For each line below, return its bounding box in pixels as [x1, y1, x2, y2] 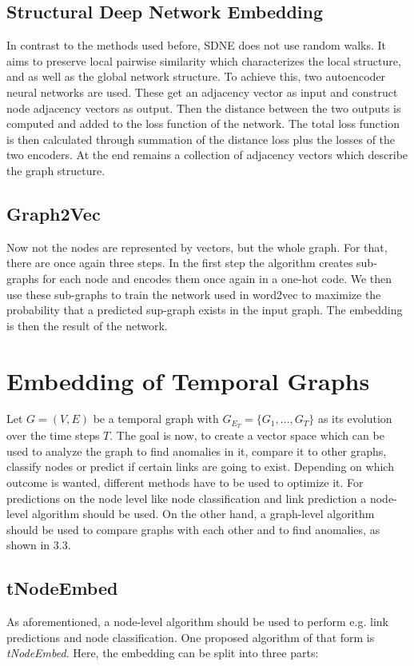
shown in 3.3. [6, 536, 71, 553]
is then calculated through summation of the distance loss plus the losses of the [6, 130, 396, 147]
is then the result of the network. [6, 317, 168, 333]
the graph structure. [6, 162, 105, 178]
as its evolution [317, 410, 392, 427]
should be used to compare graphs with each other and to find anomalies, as [6, 520, 380, 537]
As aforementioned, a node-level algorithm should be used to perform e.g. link [6, 613, 388, 630]
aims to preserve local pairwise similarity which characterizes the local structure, [6, 52, 401, 69]
